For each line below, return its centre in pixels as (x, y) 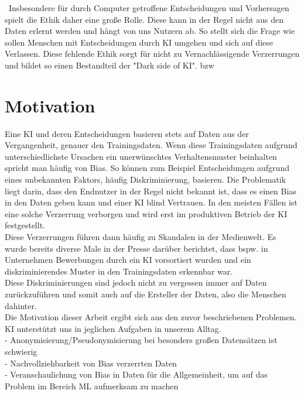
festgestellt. (25, 225)
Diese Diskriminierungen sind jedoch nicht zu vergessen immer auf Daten (136, 282)
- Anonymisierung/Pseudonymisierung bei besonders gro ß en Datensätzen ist (141, 340)
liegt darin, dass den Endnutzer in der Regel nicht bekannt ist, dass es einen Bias (151, 191)
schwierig (21, 351)
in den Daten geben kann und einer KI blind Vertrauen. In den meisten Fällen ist (151, 202)
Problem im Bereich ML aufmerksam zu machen (92, 386)
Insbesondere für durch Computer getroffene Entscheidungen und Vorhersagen (149, 8)
